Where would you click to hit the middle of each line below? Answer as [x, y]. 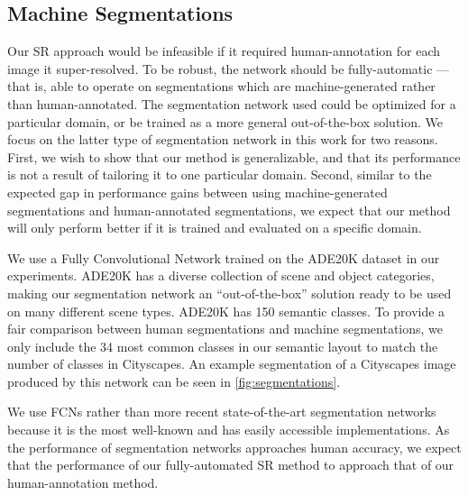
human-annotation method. [83, 482]
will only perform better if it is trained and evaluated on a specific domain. [215, 228]
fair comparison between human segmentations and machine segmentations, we [225, 329]
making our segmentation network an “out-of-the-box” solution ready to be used [229, 293]
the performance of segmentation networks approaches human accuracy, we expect [234, 447]
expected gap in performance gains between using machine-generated [197, 192]
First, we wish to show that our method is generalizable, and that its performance [234, 156]
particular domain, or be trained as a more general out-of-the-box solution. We [225, 121]
